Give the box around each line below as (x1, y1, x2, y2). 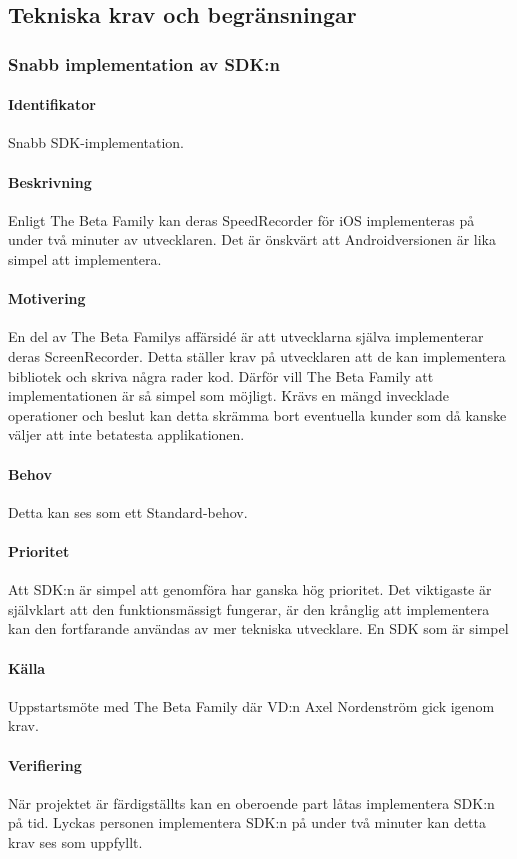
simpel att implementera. (8, 249, 162, 269)
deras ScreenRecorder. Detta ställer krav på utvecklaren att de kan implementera (8, 345, 506, 366)
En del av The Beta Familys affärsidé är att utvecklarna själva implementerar (8, 326, 484, 347)
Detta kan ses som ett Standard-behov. (8, 501, 248, 522)
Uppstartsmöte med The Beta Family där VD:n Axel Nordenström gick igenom (8, 695, 495, 716)
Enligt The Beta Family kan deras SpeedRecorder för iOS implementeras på (8, 209, 475, 230)
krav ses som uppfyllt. (8, 831, 143, 852)
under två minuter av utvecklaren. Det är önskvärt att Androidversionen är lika (8, 229, 496, 250)
